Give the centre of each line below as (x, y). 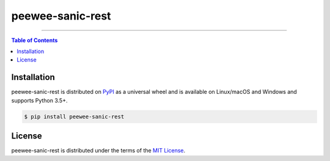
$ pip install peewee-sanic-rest (74, 116)
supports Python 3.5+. (39, 100)
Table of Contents (35, 40)
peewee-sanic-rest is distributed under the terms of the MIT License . (98, 151)
